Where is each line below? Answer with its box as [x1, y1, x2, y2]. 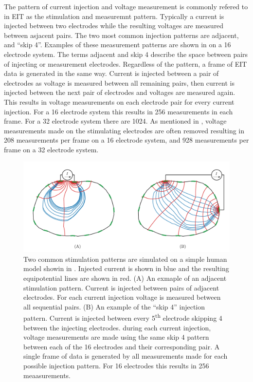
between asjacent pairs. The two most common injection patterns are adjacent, [4, 30, 239, 40]
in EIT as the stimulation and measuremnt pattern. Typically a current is [4, 11, 224, 21]
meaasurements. [23, 370, 71, 380]
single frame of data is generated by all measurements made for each [23, 351, 228, 361]
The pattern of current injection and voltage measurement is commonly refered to [4, 1, 248, 11]
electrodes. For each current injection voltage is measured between [23, 292, 221, 302]
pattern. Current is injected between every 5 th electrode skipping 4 [23, 311, 222, 323]
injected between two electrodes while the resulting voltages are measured [4, 20, 224, 31]
